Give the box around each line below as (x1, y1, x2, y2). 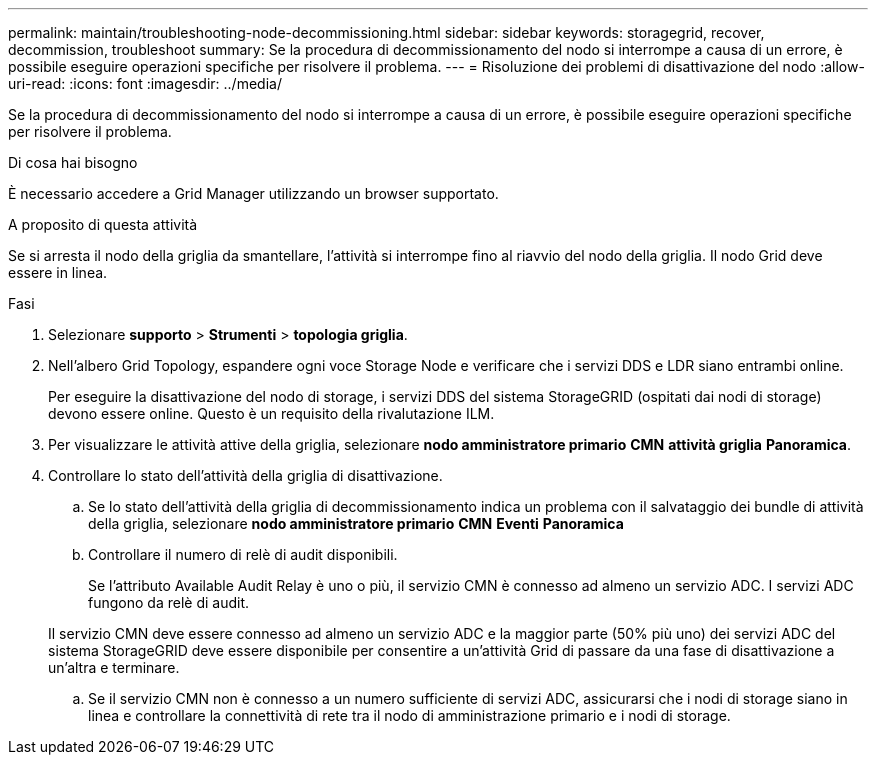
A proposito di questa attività (8, 216, 198, 233)
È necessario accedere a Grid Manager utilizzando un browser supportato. (8, 185, 499, 202)
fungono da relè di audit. (88, 594, 249, 611)
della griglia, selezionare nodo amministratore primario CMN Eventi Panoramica (88, 515, 624, 532)
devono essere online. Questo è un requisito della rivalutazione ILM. (48, 405, 495, 422)
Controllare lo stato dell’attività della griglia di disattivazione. (48, 467, 443, 484)
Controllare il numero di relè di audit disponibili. (88, 546, 398, 563)
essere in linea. (8, 264, 108, 281)
